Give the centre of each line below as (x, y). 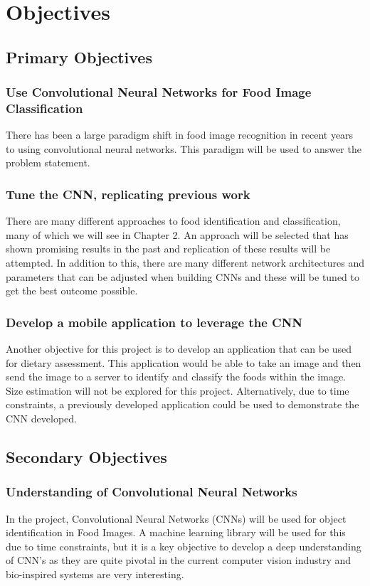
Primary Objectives (79, 57)
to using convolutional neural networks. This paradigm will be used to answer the (184, 148)
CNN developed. (41, 419)
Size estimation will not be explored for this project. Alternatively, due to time (178, 390)
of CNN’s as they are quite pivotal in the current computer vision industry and (179, 560)
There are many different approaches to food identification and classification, (173, 221)
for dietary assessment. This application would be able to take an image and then (184, 362)
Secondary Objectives (86, 457)
